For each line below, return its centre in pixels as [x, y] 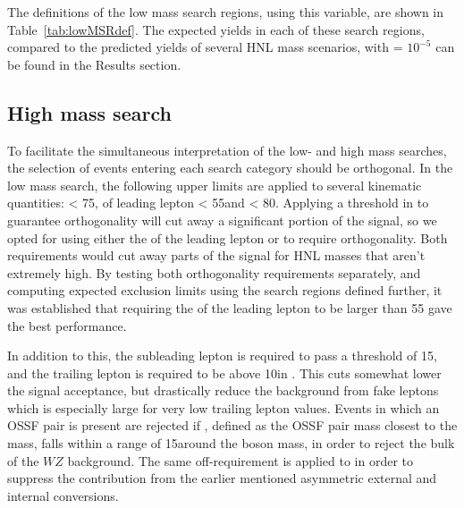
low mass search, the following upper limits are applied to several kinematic [215, 185]
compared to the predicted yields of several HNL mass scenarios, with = [205, 47]
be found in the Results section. [94, 64]
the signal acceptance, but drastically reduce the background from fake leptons [223, 390]
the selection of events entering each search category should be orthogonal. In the [230, 168]
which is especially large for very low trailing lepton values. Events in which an [224, 407]
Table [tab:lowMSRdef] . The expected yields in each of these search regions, [216, 29]
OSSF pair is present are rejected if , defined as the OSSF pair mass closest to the [232, 425]
